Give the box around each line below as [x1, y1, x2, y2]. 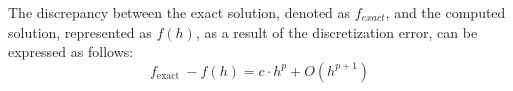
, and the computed [385, 2, 506, 22]
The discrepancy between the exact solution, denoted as [8, 2, 351, 22]
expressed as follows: [8, 41, 134, 62]
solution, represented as [8, 21, 152, 42]
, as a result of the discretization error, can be [195, 21, 478, 42]
